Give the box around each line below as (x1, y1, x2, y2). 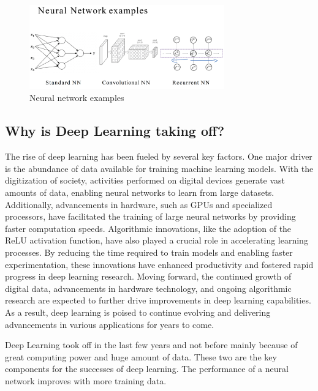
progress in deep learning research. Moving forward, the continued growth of (5, 270, 292, 283)
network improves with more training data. (5, 374, 167, 387)
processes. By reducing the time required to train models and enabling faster (5, 246, 293, 259)
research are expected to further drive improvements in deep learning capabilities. (5, 294, 311, 307)
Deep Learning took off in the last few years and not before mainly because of (5, 338, 298, 351)
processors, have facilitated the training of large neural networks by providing (5, 210, 296, 223)
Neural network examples (29, 91, 124, 104)
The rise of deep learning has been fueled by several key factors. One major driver (5, 150, 312, 163)
